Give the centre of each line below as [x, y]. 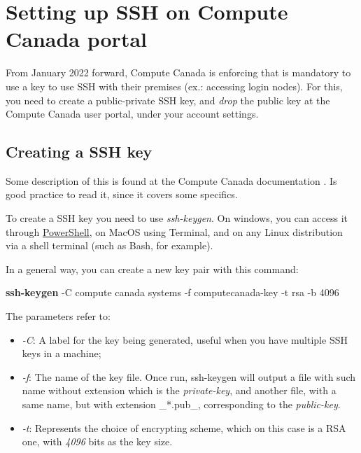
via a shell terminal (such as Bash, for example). [109, 245]
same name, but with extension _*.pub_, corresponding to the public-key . [181, 404]
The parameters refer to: [58, 316]
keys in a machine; [62, 353]
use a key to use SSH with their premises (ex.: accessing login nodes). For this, [174, 86]
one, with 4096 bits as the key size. [97, 441]
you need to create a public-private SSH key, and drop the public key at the [168, 100]
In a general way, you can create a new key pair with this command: [152, 269]
